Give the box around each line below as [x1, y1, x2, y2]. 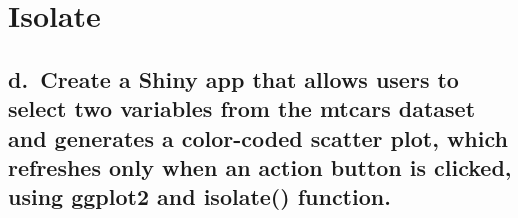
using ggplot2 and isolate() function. [8, 181, 391, 212]
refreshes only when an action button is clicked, [8, 151, 512, 182]
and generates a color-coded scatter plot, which [8, 122, 508, 153]
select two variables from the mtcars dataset [8, 93, 476, 124]
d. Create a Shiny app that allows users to [8, 63, 459, 94]
